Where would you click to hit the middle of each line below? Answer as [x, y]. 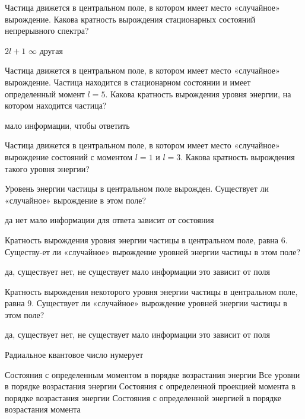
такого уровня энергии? [47, 168]
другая [51, 50]
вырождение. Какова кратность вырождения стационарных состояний [130, 19]
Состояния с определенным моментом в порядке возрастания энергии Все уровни [152, 374]
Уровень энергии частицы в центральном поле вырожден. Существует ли [137, 188]
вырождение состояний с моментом [69, 156]
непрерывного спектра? [47, 31]
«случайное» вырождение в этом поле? [76, 200]
